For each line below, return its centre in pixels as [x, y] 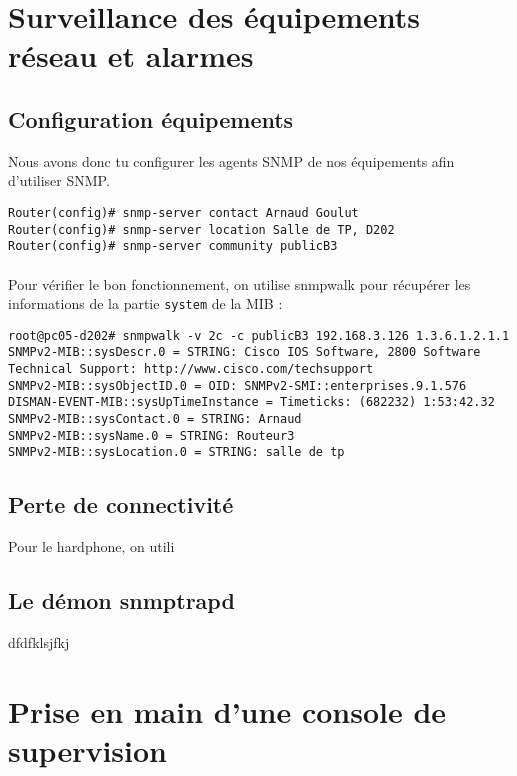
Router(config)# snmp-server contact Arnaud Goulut [183, 212]
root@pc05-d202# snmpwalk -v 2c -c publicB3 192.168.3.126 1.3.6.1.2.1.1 [259, 335]
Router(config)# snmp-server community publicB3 [173, 246]
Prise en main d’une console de [227, 710]
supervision [87, 749]
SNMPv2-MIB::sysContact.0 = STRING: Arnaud [155, 419]
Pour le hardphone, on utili [91, 546]
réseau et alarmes [131, 55]
